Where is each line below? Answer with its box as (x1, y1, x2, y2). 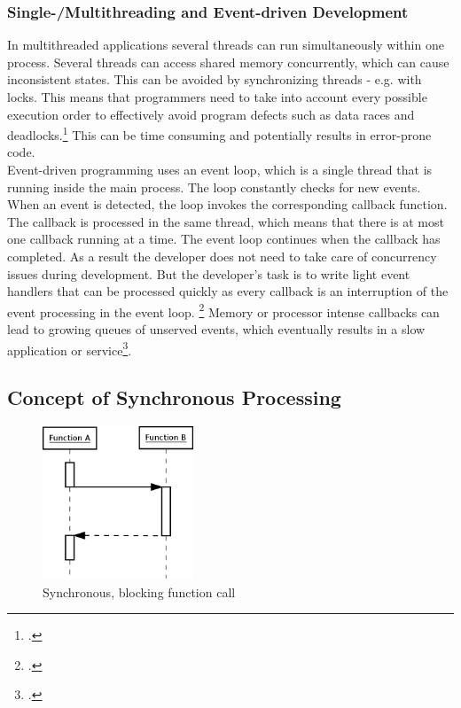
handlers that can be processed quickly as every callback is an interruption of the (7, 282, 449, 300)
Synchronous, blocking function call (43, 582, 236, 601)
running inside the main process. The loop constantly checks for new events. (7, 177, 421, 196)
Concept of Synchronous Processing (7, 384, 341, 411)
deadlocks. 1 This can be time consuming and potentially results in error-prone (7, 123, 432, 144)
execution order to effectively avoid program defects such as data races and (7, 105, 415, 123)
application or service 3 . (7, 338, 132, 359)
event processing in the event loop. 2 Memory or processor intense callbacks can (7, 300, 440, 321)
